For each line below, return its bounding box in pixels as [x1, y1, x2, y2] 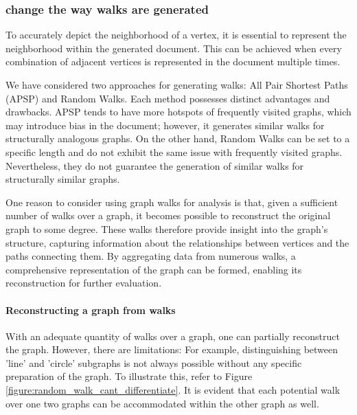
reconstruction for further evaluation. [5, 276, 162, 290]
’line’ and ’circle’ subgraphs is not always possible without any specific [5, 355, 302, 370]
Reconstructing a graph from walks [5, 302, 176, 317]
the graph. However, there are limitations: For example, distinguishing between [5, 342, 338, 357]
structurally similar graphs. [5, 172, 120, 186]
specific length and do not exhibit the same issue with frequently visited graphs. [5, 144, 343, 159]
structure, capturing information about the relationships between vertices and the [5, 235, 349, 249]
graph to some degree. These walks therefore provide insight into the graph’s [5, 221, 328, 236]
